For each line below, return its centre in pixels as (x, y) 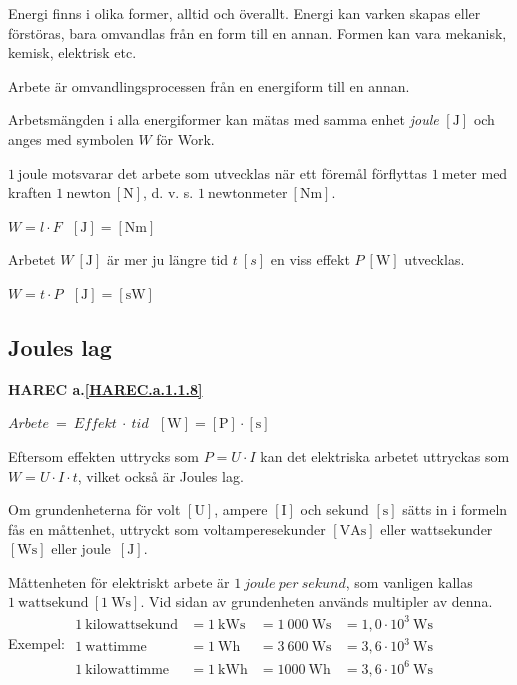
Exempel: (36, 643)
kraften (30, 192)
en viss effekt (310, 259)
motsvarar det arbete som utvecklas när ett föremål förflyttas (239, 172)
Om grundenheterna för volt (94, 509)
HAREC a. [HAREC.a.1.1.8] (105, 388)
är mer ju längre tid (167, 259)
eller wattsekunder (436, 528)
